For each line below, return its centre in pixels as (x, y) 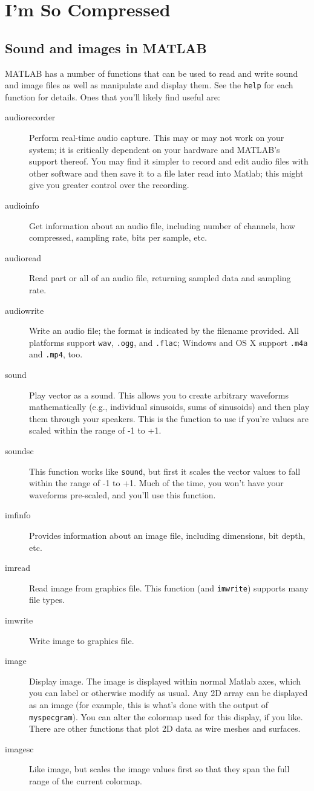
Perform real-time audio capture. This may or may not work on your (157, 138)
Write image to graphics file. (82, 640)
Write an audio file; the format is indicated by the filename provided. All (164, 330)
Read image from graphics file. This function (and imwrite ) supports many (169, 588)
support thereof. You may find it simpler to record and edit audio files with (169, 161)
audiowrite (25, 310)
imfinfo (18, 515)
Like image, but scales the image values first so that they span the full (159, 769)
